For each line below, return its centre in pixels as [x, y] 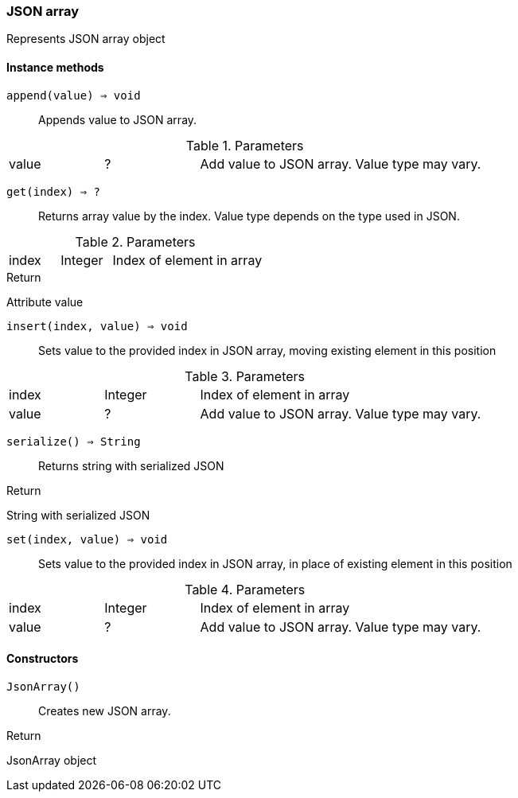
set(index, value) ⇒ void [87, 539]
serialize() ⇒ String [74, 441]
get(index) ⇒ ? [54, 191]
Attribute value [45, 302]
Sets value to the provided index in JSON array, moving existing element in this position [267, 350]
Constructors [43, 659]
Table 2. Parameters [135, 241]
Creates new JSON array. [105, 710]
